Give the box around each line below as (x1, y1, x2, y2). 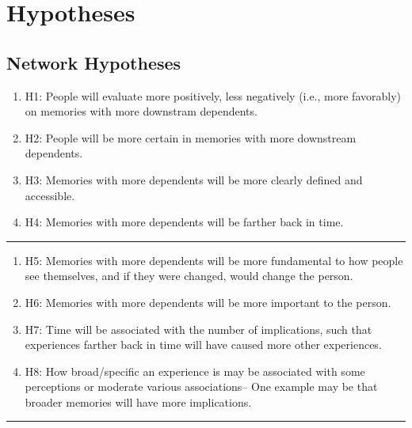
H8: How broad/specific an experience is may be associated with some (25, 362, 365, 379)
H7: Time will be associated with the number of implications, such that (25, 320, 372, 337)
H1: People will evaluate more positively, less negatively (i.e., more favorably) (25, 87, 401, 104)
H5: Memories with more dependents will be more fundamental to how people (25, 252, 403, 268)
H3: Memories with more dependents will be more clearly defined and (25, 171, 363, 187)
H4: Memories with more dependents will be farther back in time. (25, 214, 344, 230)
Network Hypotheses (6, 50, 181, 74)
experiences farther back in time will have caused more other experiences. (25, 336, 382, 353)
